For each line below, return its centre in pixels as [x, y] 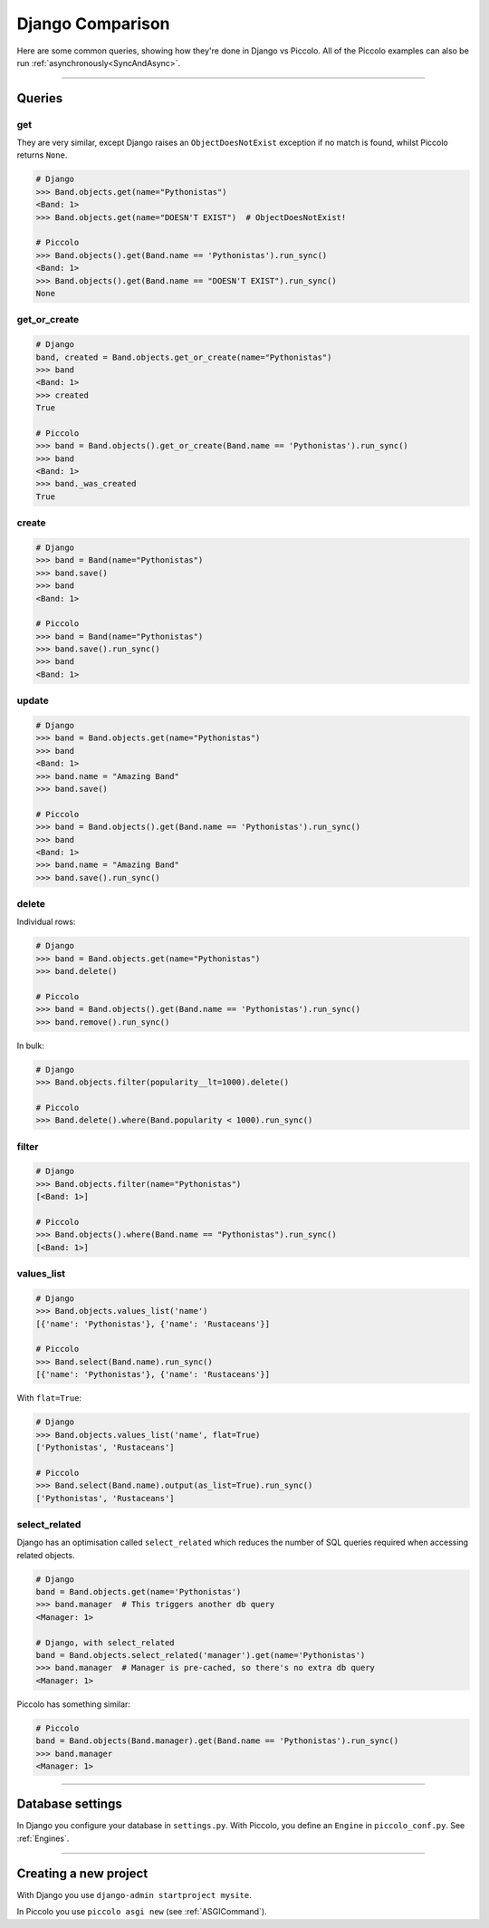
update [33, 700]
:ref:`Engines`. [43, 1838]
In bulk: [30, 1046]
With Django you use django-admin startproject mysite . [134, 1894]
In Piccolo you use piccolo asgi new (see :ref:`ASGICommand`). [142, 1912]
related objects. [46, 1555]
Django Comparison [94, 24]
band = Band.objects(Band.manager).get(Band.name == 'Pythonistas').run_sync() [217, 1741]
